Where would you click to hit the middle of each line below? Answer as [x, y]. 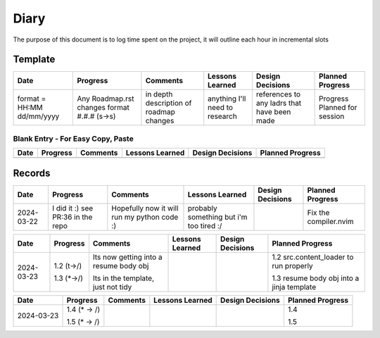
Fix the [318, 213]
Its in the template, [123, 278]
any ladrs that [279, 104]
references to [278, 94]
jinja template [294, 287]
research [222, 116]
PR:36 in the [72, 217]
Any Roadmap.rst [106, 99]
